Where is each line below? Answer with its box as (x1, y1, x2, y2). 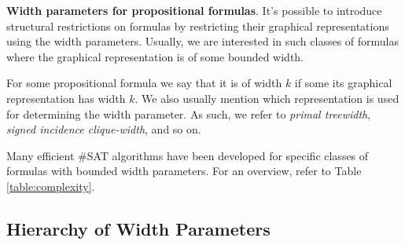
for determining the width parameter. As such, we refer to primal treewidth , (6, 105, 371, 122)
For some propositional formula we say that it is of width (6, 75, 282, 91)
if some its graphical (294, 75, 392, 91)
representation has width (6, 90, 126, 106)
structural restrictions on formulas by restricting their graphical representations (6, 17, 389, 34)
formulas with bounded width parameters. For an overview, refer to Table (6, 163, 362, 179)
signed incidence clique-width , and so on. (6, 121, 201, 137)
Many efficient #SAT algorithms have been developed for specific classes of (6, 147, 369, 163)
